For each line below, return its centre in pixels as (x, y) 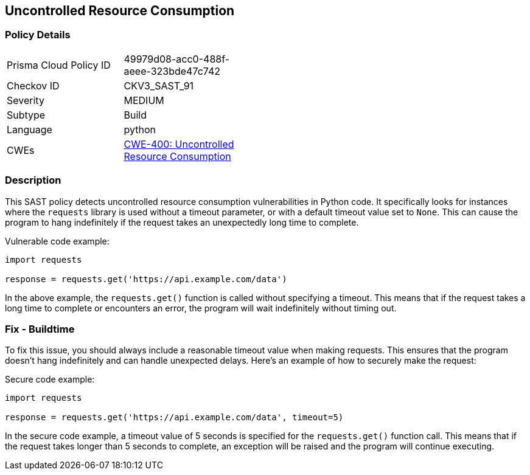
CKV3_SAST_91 (159, 85)
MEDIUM (144, 100)
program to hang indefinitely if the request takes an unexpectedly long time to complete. (182, 222)
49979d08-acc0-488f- (177, 59)
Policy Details (38, 35)
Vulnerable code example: (57, 241)
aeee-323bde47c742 (172, 71)
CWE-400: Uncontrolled (179, 144)
